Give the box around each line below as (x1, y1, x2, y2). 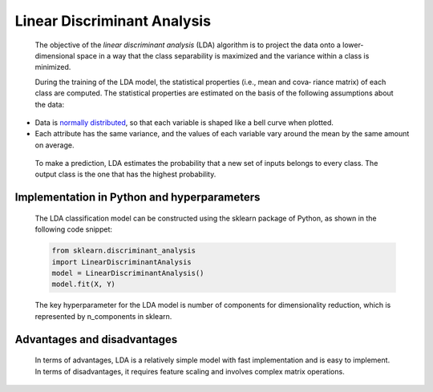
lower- (342, 40, 364, 50)
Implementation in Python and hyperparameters (14, 191, 261, 204)
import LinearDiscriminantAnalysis (51, 257, 192, 266)
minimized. (34, 63, 71, 72)
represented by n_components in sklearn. (34, 311, 172, 321)
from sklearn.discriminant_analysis (51, 246, 196, 256)
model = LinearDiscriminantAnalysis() (51, 269, 204, 278)
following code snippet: (34, 224, 112, 234)
